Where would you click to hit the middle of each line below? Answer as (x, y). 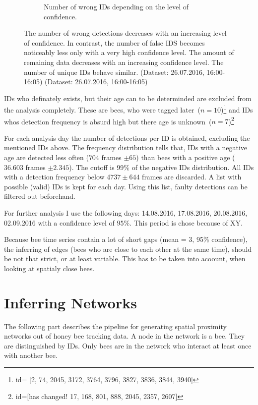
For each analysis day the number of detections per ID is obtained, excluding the (127, 138)
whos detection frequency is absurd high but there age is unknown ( (108, 121)
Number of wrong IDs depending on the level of (116, 6)
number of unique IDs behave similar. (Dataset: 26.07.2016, (114, 72)
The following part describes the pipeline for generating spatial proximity (115, 326)
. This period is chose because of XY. (186, 222)
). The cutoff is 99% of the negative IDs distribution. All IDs (161, 167)
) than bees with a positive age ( (186, 157)
